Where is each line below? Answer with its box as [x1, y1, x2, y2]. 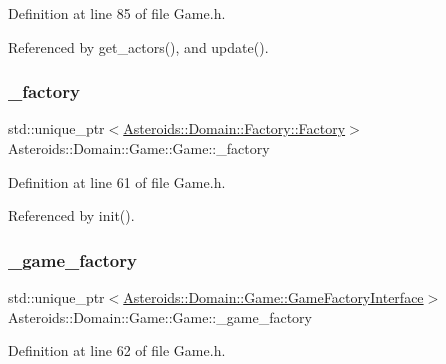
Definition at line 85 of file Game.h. [8, 3, 226, 23]
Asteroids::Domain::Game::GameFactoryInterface [123, 287, 424, 307]
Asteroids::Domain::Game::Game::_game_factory [8, 306, 312, 327]
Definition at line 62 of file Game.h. [8, 340, 226, 361]
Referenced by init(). [8, 205, 135, 226]
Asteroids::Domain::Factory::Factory [123, 118, 346, 139]
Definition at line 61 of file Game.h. [8, 171, 226, 192]
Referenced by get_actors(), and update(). [8, 36, 269, 57]
